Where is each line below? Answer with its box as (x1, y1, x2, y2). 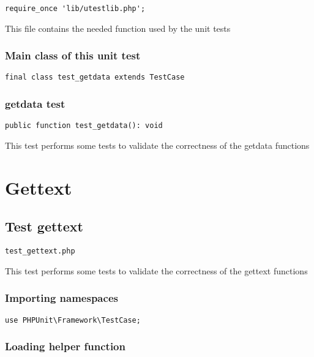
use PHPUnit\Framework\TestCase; (5, 315, 141, 325)
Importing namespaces (5, 290, 118, 306)
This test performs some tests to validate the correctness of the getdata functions (5, 139, 310, 151)
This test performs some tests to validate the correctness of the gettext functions (5, 264, 308, 277)
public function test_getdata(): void (5, 121, 163, 130)
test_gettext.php (5, 247, 75, 256)
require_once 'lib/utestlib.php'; (5, 4, 146, 13)
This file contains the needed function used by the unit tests (5, 21, 231, 34)
